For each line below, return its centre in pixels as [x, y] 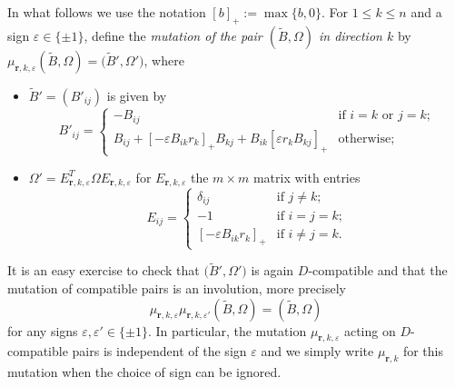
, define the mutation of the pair [173, 35]
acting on [370, 330]
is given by [137, 96]
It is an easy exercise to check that [104, 270]
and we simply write [317, 351]
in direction [350, 35]
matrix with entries [307, 177]
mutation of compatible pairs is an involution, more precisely [177, 288]
